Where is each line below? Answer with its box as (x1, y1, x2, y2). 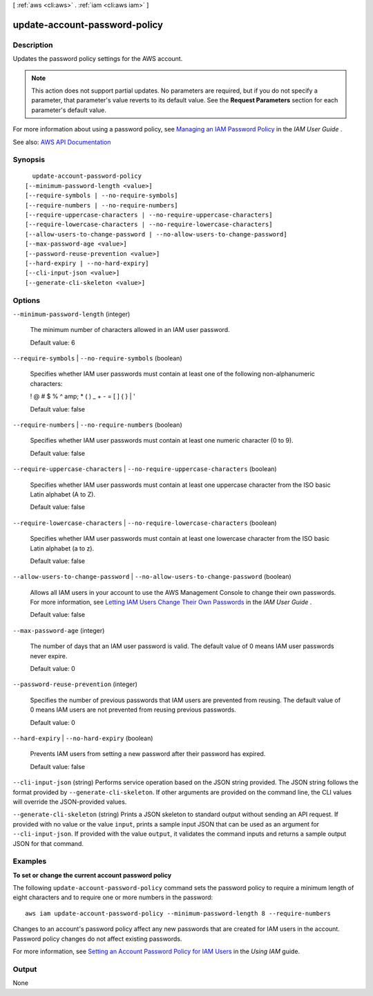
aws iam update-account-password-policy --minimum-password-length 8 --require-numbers (25, 910, 332, 917)
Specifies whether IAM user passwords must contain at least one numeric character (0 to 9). (30, 436, 294, 445)
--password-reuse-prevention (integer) (12, 680, 138, 688)
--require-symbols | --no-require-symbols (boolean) (12, 354, 182, 362)
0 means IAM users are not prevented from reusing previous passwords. (30, 705, 236, 714)
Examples (12, 856, 47, 866)
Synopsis (12, 155, 45, 165)
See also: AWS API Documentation (12, 138, 111, 146)
